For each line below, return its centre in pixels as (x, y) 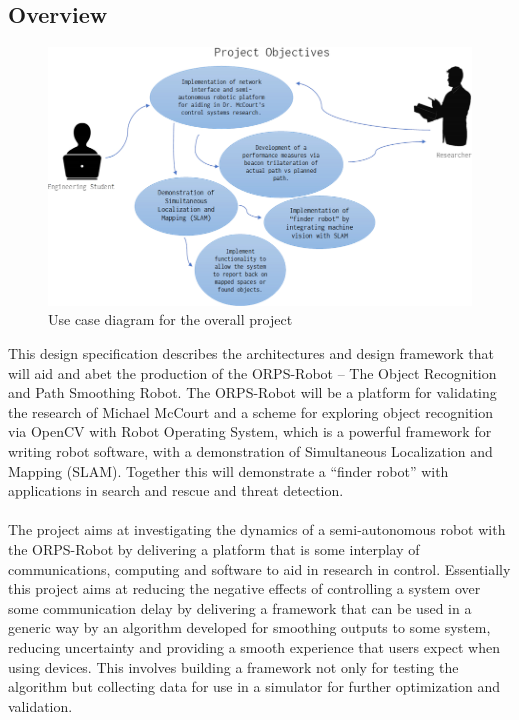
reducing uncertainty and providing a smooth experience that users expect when (254, 646)
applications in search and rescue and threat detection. (176, 490)
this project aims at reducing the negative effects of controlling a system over (244, 588)
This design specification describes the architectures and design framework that (251, 353)
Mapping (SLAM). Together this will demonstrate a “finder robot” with (228, 470)
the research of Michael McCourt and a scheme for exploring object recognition (250, 411)
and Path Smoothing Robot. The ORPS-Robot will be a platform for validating (252, 392)
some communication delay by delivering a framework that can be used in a (240, 607)
